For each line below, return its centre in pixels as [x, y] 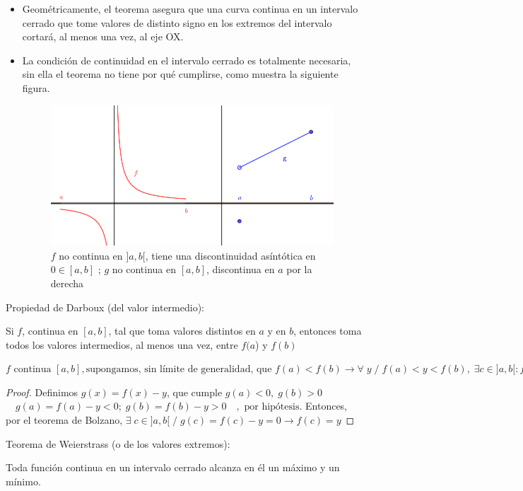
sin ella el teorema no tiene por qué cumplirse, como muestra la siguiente [180, 74]
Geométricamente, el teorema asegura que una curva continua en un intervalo [190, 8]
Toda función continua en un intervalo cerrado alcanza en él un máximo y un [173, 467]
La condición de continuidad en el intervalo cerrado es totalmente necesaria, [187, 60]
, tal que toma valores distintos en [182, 331]
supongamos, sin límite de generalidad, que [179, 370]
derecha [67, 283]
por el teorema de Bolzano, [64, 420]
